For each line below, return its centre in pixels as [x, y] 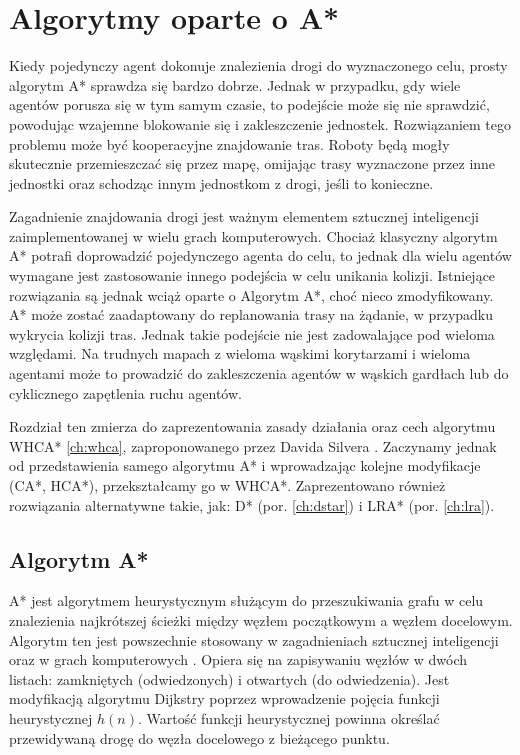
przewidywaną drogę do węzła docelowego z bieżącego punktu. [199, 737]
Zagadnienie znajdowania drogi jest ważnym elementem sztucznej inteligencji [244, 216]
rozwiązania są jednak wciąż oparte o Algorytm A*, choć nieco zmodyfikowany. [251, 294]
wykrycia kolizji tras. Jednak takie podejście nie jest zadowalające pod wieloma [252, 333]
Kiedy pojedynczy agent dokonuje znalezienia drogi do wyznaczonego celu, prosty [258, 65]
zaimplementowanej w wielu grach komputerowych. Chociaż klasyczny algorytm [253, 235]
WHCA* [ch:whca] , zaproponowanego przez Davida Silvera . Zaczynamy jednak [253, 445]
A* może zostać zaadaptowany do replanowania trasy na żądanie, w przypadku [251, 314]
